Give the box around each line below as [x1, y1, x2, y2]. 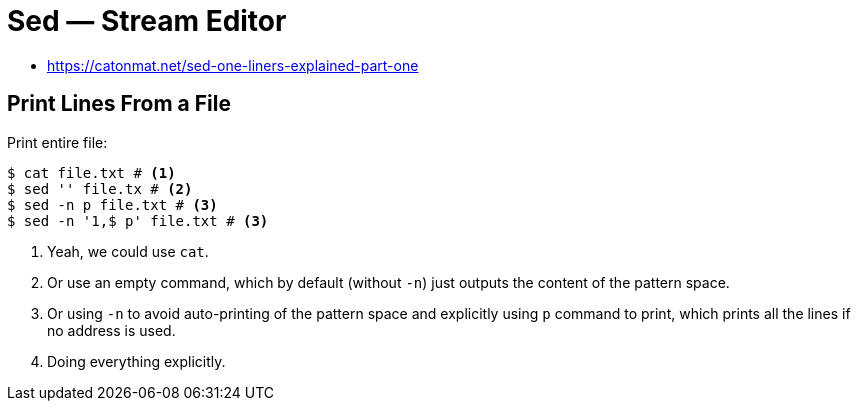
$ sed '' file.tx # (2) [7, 180, 193, 197]
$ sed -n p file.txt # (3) [7, 196, 218, 213]
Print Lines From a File [7, 91, 231, 117]
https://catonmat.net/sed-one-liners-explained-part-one [47, 56, 419, 74]
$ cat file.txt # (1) [7, 164, 176, 181]
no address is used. [47, 321, 176, 339]
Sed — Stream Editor [7, 4, 287, 38]
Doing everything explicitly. [47, 352, 226, 370]
